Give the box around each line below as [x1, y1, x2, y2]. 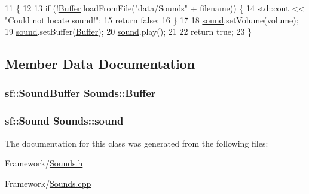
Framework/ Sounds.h [5, 157, 83, 169]
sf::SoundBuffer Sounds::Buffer [5, 86, 156, 101]
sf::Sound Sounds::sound [5, 113, 124, 128]
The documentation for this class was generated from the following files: [5, 137, 268, 149]
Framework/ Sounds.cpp [5, 177, 91, 189]
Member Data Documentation [5, 54, 195, 73]
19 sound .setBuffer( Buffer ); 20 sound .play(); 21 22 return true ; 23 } [5, 25, 252, 38]
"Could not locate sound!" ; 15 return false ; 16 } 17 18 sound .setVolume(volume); [5, 13, 299, 26]
